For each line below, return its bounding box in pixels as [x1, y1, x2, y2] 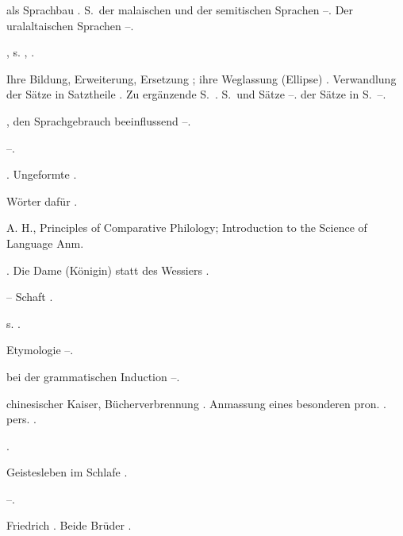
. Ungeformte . [6, 166, 77, 183]
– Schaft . [6, 288, 53, 305]
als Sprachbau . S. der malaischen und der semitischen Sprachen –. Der [6, 2, 354, 17]
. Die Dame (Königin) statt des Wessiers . [6, 261, 209, 278]
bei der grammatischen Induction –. [6, 368, 180, 384]
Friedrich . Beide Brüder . [6, 517, 132, 534]
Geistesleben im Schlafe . [6, 464, 128, 480]
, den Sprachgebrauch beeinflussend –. [6, 112, 191, 129]
